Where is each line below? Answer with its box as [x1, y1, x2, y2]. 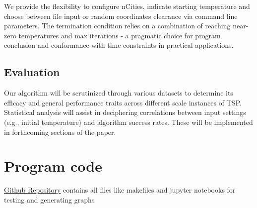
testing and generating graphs [4, 194, 95, 205]
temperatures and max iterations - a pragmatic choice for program [18, 30, 221, 40]
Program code [4, 156, 102, 176]
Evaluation [4, 64, 60, 80]
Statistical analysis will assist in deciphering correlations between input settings [4, 107, 246, 117]
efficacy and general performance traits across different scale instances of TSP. [4, 97, 242, 107]
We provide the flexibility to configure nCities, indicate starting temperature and [4, 1, 250, 11]
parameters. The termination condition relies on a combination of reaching [4, 20, 231, 31]
